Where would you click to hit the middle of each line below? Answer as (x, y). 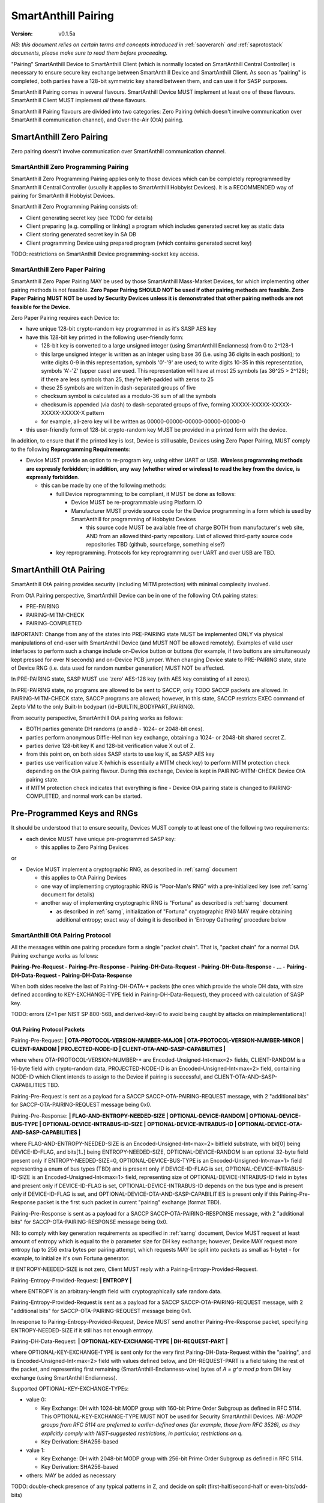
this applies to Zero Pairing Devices (85, 847)
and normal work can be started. (101, 796)
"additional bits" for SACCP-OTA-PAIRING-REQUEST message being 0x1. (101, 1311)
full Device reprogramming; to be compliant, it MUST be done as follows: (146, 494)
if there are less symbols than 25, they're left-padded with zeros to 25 (127, 379)
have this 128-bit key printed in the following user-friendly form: (105, 337)
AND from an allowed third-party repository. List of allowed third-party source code (190, 536)
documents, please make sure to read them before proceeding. (89, 53)
